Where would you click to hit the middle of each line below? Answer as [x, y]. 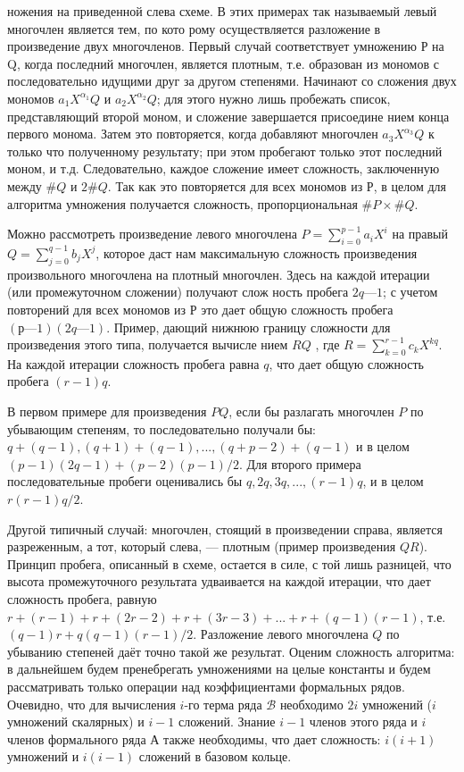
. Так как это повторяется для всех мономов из [235, 185]
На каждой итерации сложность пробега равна [133, 363]
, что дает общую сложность [347, 363]
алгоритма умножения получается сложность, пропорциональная [182, 203]
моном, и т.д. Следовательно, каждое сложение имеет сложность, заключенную [224, 168]
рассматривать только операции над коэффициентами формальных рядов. [206, 686]
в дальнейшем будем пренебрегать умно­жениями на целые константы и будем [219, 669]
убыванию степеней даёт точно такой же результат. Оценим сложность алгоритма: [231, 651]
